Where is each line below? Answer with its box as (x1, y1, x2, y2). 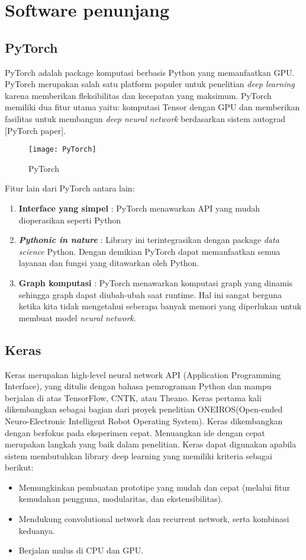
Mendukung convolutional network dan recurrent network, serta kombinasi (18, 513, 289, 525)
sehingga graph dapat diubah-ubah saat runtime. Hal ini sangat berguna (18, 288, 282, 300)
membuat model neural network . (18, 311, 136, 324)
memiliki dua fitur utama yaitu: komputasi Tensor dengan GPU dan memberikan (5, 101, 300, 113)
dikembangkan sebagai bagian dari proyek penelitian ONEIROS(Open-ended (5, 403, 283, 415)
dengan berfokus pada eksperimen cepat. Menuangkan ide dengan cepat (5, 426, 265, 439)
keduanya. (18, 524, 55, 536)
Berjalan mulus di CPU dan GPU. (18, 544, 144, 556)
